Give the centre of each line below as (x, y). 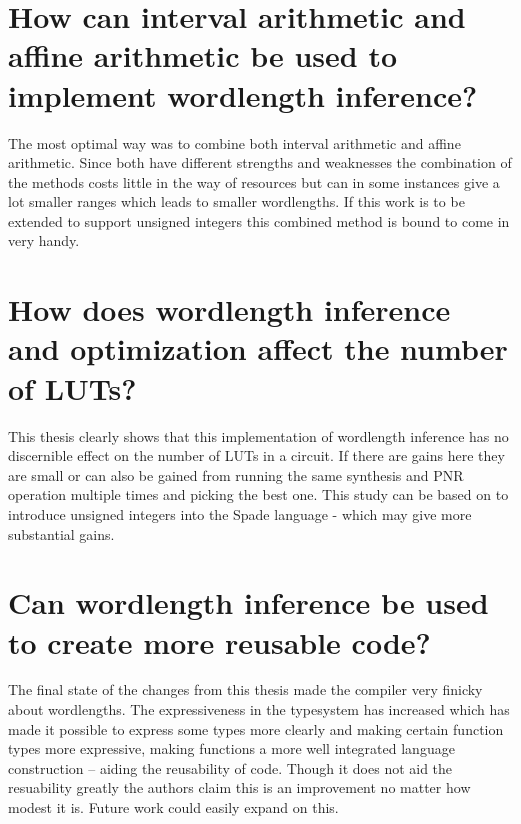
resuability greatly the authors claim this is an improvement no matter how (239, 787)
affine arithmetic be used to (203, 55)
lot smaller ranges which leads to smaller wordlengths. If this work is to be (236, 201)
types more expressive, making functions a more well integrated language (231, 748)
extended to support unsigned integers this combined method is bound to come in (259, 220)
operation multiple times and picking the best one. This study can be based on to (258, 494)
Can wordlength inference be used (248, 602)
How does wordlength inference (229, 309)
